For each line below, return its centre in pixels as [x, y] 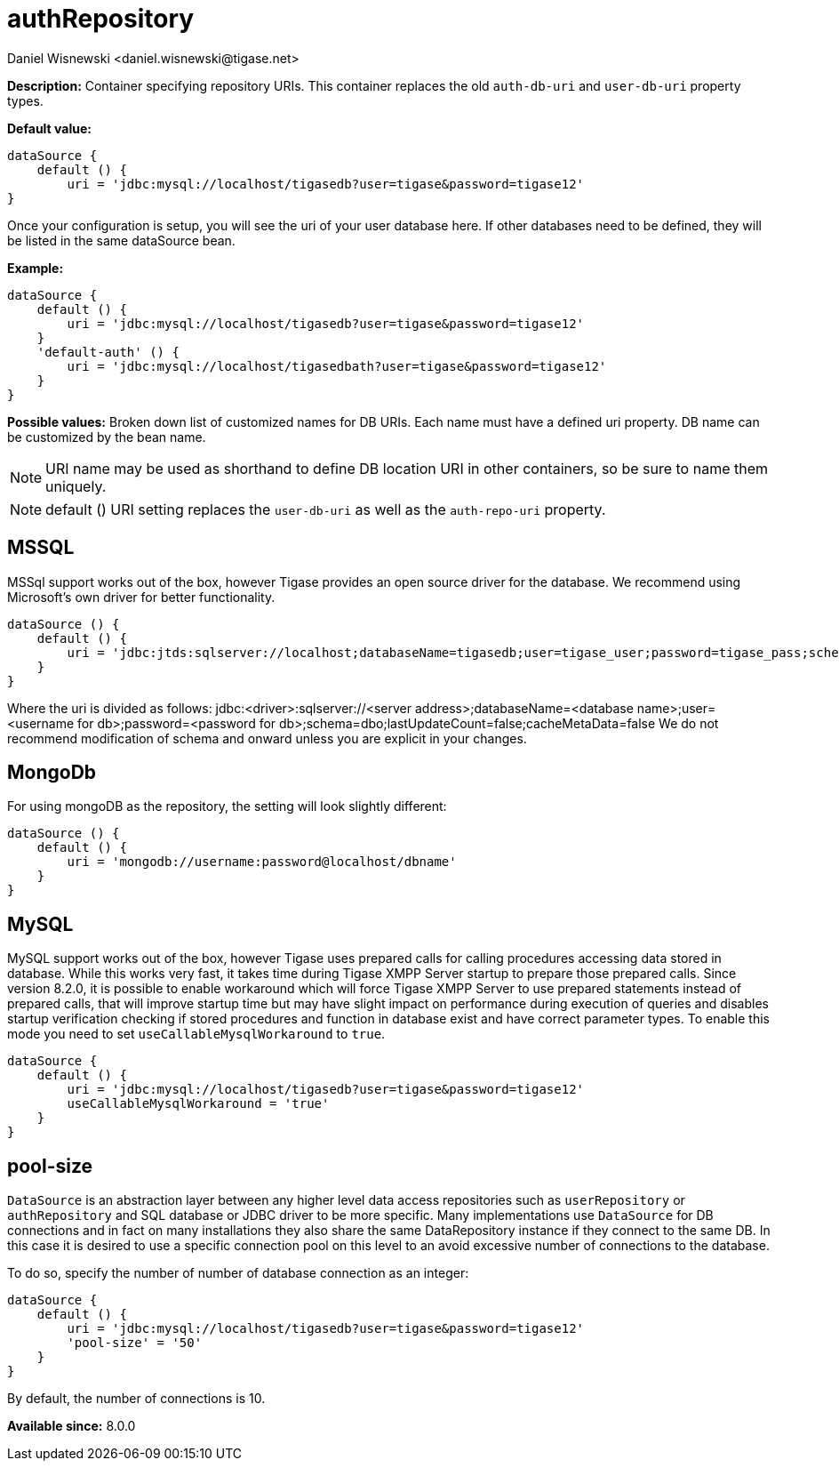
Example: [36, 268]
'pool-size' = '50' [135, 1343]
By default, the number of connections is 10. [136, 1399]
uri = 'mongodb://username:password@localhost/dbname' [262, 862]
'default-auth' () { [108, 352]
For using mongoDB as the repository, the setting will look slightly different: [227, 806]
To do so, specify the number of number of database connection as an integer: [238, 1273]
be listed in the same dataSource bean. [121, 240]
